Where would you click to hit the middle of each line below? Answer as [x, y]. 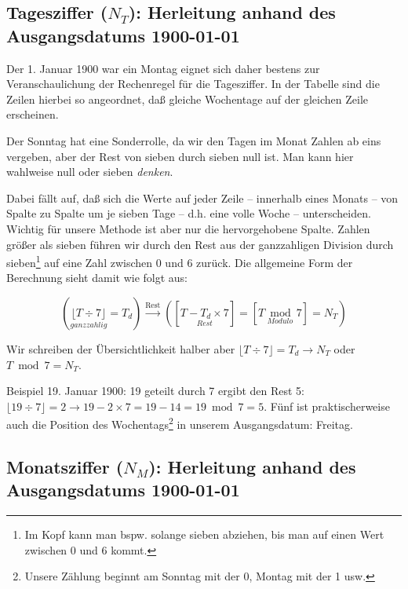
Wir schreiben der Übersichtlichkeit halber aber [121, 348]
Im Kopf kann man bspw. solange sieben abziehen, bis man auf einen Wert [204, 534]
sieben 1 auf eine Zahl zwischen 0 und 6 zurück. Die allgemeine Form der [180, 261]
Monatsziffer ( [65, 466]
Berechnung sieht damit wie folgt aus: [97, 278]
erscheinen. [33, 114]
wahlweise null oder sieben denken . [90, 172]
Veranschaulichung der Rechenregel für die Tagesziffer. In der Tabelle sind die [193, 84]
